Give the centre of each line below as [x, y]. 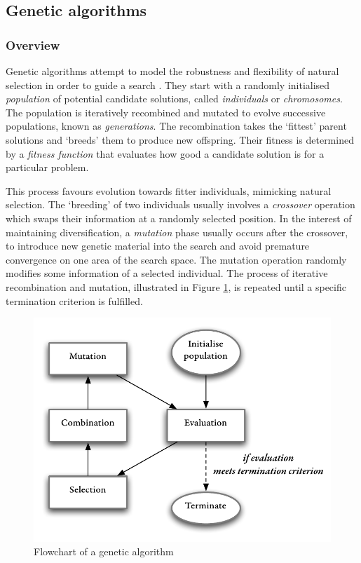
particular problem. [47, 167]
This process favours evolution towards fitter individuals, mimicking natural [169, 190]
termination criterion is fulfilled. [74, 300]
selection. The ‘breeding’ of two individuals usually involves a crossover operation [180, 204]
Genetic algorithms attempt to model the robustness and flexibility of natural [172, 71]
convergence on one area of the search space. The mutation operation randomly [176, 259]
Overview [33, 45]
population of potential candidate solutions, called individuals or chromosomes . [174, 99]
